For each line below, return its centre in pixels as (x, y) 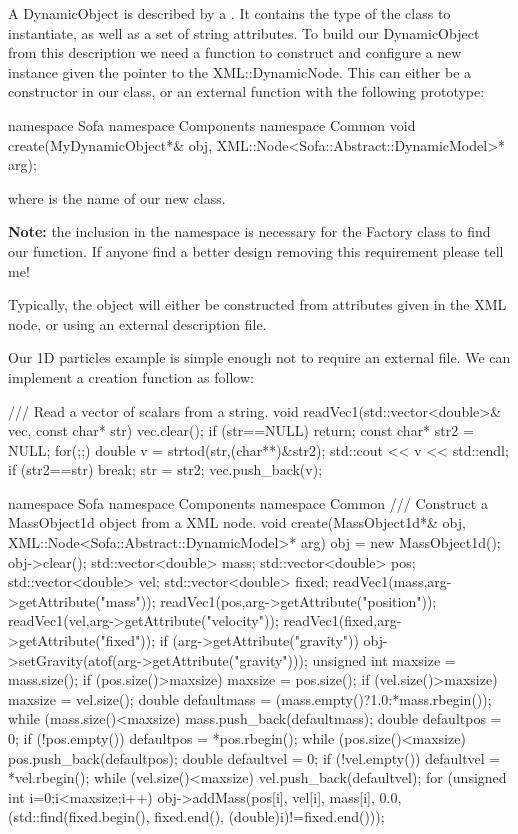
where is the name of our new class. (117, 197)
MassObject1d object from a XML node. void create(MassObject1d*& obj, (237, 522)
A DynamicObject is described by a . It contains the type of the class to (229, 13)
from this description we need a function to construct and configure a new (235, 52)
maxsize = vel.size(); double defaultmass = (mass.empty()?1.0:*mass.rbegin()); (250, 698)
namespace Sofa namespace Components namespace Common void (212, 124)
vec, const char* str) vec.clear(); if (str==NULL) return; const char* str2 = (241, 430)
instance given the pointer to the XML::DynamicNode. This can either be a (240, 71)
